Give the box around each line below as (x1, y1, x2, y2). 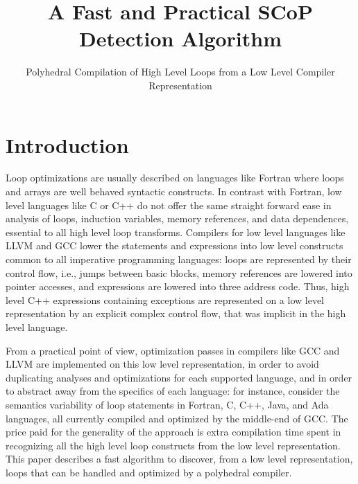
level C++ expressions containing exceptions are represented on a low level (6, 292, 324, 307)
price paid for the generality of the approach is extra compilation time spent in (6, 424, 341, 439)
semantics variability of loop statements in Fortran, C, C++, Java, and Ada (6, 397, 329, 411)
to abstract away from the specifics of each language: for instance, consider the (6, 384, 340, 398)
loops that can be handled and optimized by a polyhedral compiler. (6, 465, 292, 479)
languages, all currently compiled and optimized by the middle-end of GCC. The (6, 411, 348, 425)
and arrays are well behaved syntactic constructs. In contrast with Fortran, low (6, 184, 342, 199)
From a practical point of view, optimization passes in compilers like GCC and (6, 343, 340, 357)
